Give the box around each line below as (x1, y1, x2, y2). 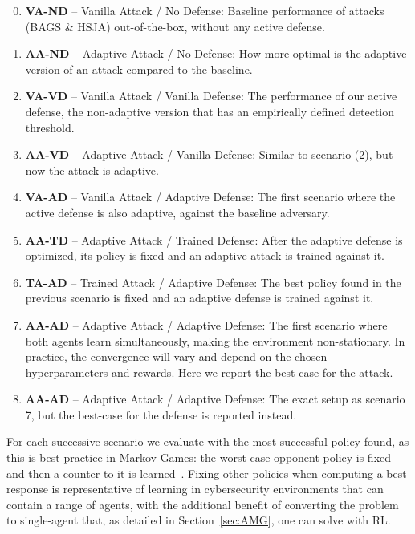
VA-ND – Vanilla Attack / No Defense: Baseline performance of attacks (25, 2, 384, 18)
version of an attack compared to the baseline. (25, 60, 253, 77)
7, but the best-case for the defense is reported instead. (25, 406, 297, 423)
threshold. (25, 119, 75, 136)
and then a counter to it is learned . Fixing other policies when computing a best (6, 464, 407, 481)
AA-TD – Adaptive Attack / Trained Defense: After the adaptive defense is (25, 231, 403, 248)
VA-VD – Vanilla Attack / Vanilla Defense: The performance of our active (25, 87, 397, 104)
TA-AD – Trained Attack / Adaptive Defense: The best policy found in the (25, 273, 401, 290)
